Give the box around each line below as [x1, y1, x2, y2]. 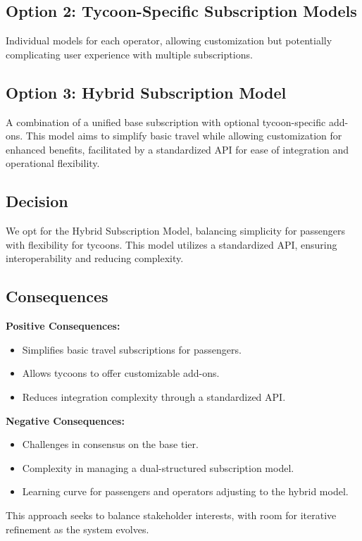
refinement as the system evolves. [6, 521, 149, 536]
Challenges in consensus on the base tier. [22, 437, 199, 452]
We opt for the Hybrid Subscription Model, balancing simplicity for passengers [6, 223, 346, 238]
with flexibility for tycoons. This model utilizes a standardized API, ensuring [6, 237, 337, 251]
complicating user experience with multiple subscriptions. [6, 46, 253, 61]
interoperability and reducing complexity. [6, 251, 184, 266]
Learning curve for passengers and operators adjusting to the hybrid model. [22, 484, 349, 499]
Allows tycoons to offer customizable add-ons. [22, 366, 220, 380]
